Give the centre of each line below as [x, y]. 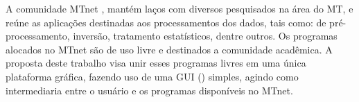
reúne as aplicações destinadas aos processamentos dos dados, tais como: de [166, 22]
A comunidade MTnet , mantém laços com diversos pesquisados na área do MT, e [179, 8]
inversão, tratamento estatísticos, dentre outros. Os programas [205, 36]
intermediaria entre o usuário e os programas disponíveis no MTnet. [149, 90]
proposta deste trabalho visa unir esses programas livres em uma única [156, 63]
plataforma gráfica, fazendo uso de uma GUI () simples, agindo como [152, 76]
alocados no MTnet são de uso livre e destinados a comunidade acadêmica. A [169, 49]
